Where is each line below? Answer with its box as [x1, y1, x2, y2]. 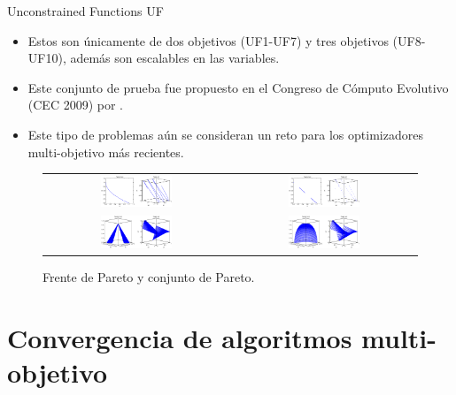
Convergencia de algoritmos [7, 319, 352, 355]
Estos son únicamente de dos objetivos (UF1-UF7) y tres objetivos [27, 31, 389, 49]
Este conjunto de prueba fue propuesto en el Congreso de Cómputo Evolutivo [27, 78, 449, 96]
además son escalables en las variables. [70, 49, 280, 67]
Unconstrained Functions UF [7, 2, 164, 19]
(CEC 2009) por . [27, 95, 123, 114]
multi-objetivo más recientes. [27, 142, 184, 161]
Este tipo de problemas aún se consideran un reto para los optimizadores [27, 125, 423, 143]
